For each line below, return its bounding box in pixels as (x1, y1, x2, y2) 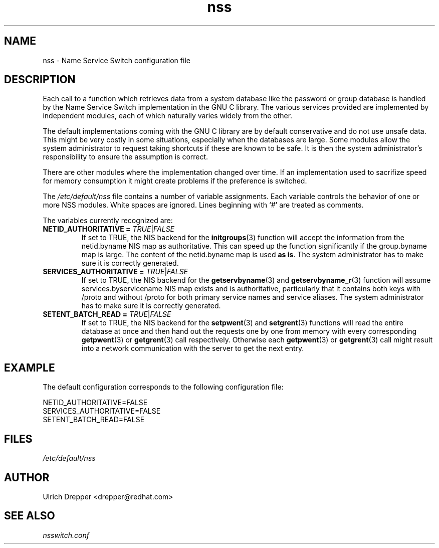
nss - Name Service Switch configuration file (43, 56, 190, 65)
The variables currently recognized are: (43, 216, 173, 225)
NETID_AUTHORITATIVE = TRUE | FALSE (43, 225, 175, 234)
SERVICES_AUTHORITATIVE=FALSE (43, 407, 161, 416)
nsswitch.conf (43, 530, 89, 539)
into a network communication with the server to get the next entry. (81, 344, 304, 353)
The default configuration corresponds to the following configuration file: (43, 383, 284, 392)
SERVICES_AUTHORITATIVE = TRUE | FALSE (43, 267, 188, 276)
